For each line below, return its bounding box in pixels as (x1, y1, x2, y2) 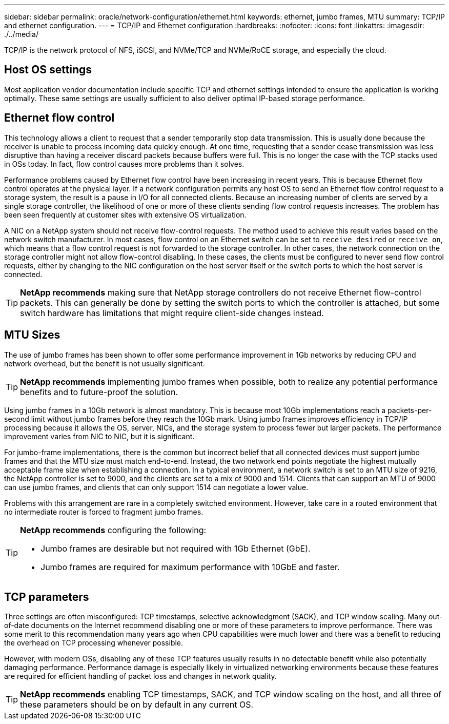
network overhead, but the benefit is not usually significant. (4, 359, 205, 368)
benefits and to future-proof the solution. (20, 386, 178, 397)
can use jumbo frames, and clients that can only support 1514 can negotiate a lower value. (4, 482, 309, 492)
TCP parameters (4, 590, 89, 603)
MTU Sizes (4, 328, 60, 342)
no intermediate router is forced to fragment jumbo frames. (4, 507, 203, 516)
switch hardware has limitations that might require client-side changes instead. (20, 307, 324, 318)
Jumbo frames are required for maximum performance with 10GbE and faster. (40, 561, 340, 572)
